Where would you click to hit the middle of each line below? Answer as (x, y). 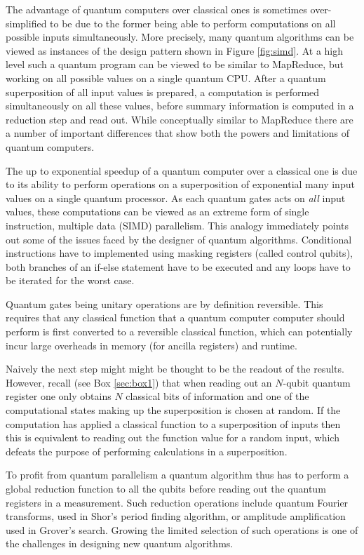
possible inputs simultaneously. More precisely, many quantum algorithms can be (180, 37)
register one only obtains (59, 396)
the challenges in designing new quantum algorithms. (120, 543)
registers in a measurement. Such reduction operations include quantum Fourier (177, 502)
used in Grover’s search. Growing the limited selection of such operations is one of (182, 529)
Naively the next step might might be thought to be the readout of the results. (175, 369)
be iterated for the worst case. (70, 280)
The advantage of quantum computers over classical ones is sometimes (156, 9)
